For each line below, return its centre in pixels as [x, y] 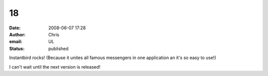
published [59, 48]
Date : [15, 28]
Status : [17, 48]
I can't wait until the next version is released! [55, 67]
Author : [17, 34]
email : [16, 42]
